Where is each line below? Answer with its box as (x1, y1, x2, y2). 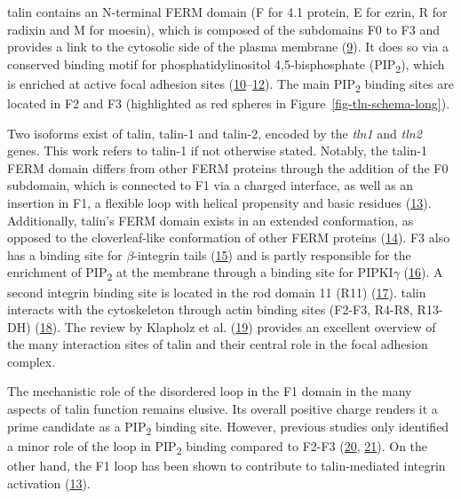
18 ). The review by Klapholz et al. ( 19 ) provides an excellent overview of (39, 317, 436, 336)
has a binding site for (7, 245, 123, 264)
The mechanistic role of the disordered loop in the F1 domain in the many (7, 382, 412, 400)
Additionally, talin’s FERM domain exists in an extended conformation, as (7, 210, 414, 229)
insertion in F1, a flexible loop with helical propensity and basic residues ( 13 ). (7, 194, 432, 211)
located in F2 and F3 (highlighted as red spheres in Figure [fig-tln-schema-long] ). (7, 94, 450, 113)
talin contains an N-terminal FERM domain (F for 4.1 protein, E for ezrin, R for (7, 3, 448, 20)
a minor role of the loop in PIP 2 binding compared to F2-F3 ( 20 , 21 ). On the (7, 436, 428, 457)
